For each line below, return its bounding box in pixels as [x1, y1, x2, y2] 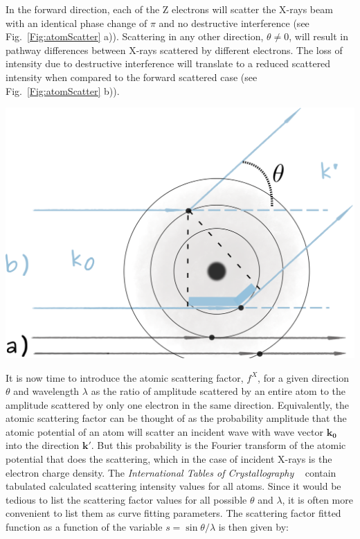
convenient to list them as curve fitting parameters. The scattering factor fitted [6, 506, 341, 520]
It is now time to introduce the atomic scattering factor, [6, 370, 244, 385]
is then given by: [218, 520, 289, 534]
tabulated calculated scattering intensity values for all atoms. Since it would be [6, 479, 341, 493]
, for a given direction [258, 370, 349, 385]
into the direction [6, 438, 80, 452]
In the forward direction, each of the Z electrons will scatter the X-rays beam [6, 2, 333, 16]
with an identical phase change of [6, 15, 147, 30]
